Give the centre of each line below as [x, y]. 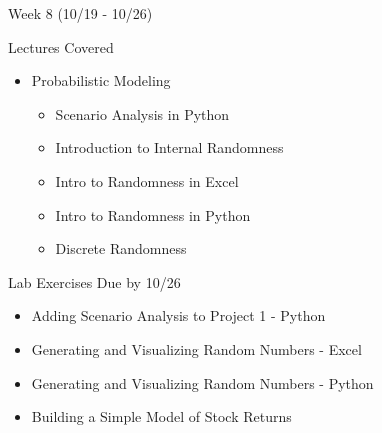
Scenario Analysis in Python [142, 113]
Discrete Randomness [121, 248]
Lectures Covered [61, 46]
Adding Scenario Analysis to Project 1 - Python [178, 315]
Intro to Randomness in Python [153, 214]
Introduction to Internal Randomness [169, 147]
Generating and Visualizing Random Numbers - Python [202, 382]
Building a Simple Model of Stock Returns [161, 416]
